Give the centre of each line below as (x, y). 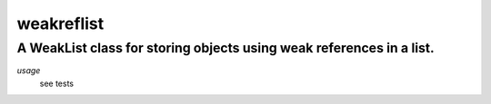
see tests (57, 83)
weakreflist (60, 24)
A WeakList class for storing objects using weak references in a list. (226, 48)
